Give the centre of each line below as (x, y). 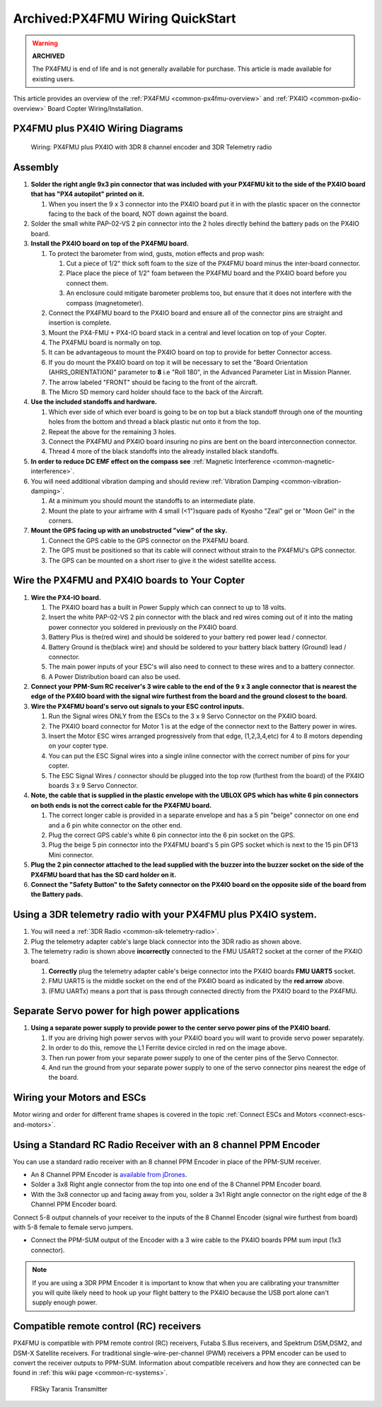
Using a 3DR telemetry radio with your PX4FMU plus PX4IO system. (165, 915)
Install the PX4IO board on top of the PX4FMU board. (110, 243)
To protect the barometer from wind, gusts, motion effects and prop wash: (157, 253)
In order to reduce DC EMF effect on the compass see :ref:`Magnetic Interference (151, 461)
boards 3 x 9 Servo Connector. (93, 785)
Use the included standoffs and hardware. (94, 402)
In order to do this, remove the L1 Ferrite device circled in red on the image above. (168, 1048)
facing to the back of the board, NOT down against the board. (138, 214)
